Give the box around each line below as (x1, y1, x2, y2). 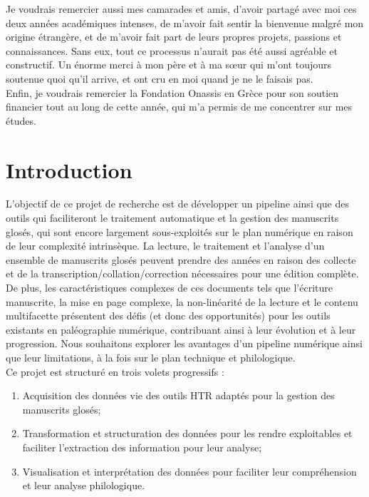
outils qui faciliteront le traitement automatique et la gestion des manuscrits (6, 210, 339, 225)
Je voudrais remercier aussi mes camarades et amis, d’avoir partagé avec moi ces (6, 1, 357, 16)
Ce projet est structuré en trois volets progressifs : (6, 364, 224, 379)
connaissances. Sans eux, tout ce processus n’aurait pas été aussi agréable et (6, 43, 338, 58)
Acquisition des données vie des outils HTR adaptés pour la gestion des (22, 388, 335, 403)
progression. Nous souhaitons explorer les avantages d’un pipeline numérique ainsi (6, 336, 363, 351)
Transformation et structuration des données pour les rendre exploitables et (22, 426, 353, 441)
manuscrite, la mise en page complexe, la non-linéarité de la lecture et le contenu (6, 294, 358, 309)
